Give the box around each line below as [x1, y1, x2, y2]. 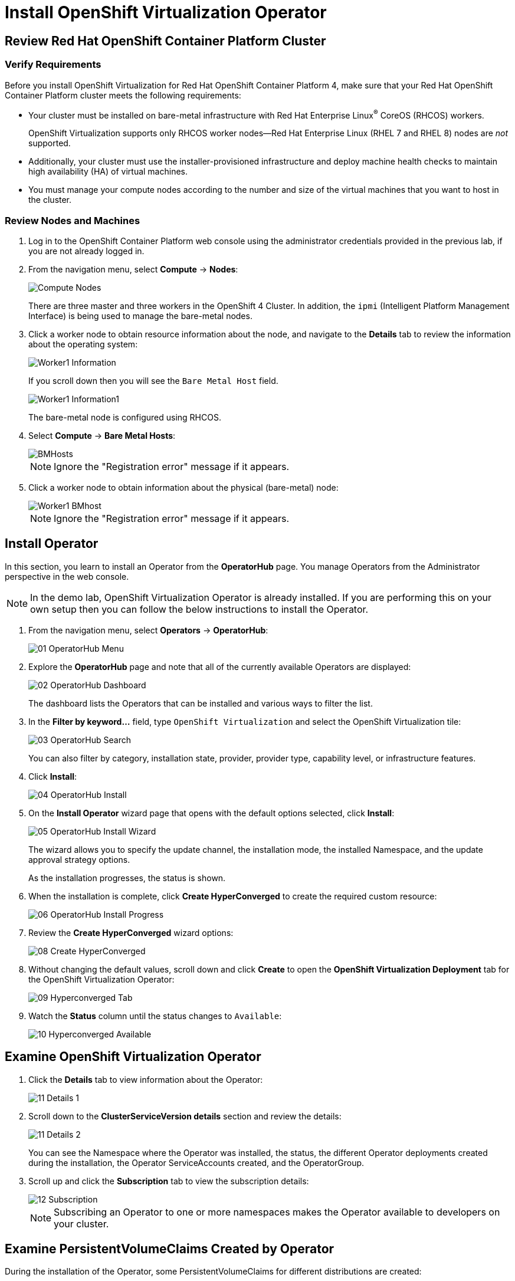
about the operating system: [28, 339, 138, 349]
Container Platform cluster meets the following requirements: [5, 90, 241, 100]
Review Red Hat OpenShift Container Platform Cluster [5, 33, 326, 48]
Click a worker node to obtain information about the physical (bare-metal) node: [28, 482, 339, 492]
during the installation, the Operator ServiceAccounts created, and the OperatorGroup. [28, 1157, 365, 1168]
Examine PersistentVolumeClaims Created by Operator [5, 1241, 334, 1257]
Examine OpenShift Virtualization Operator [5, 1049, 261, 1065]
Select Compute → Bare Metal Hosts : [28, 430, 176, 441]
